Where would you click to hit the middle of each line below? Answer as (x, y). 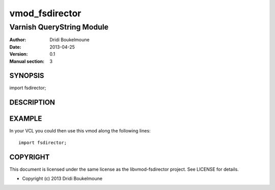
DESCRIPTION (32, 103)
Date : (15, 47)
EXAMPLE (26, 119)
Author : (18, 40)
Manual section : (27, 61)
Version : (19, 54)
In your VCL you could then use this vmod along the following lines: (80, 131)
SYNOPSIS (27, 76)
